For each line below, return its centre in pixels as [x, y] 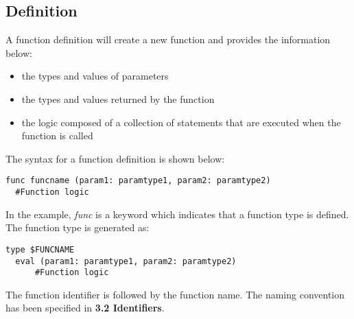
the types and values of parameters [95, 76]
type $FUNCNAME [40, 249]
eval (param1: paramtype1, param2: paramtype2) [126, 261]
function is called [57, 135]
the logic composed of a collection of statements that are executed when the [181, 122]
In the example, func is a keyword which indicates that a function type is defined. [177, 214]
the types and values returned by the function [118, 98]
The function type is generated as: [78, 227]
